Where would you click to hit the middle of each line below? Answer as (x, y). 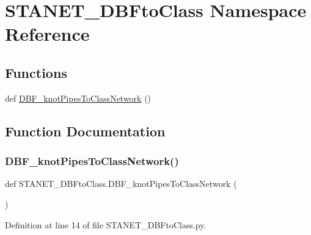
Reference (47, 34)
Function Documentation (85, 131)
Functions (36, 72)
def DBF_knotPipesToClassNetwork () (78, 98)
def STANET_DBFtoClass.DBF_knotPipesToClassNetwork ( (121, 184)
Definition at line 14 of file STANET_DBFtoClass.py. (106, 224)
